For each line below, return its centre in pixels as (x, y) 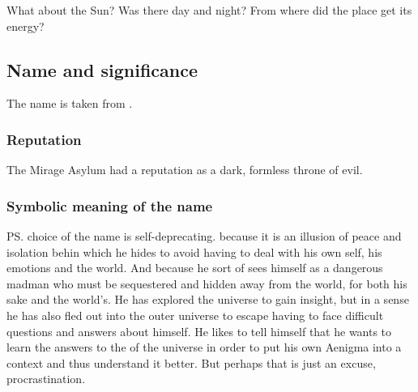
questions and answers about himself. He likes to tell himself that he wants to (199, 331)
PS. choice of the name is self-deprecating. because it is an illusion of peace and (204, 236)
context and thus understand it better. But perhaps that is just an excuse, (191, 362)
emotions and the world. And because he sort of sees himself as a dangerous (195, 268)
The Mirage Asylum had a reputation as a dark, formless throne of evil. (185, 170)
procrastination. (46, 379)
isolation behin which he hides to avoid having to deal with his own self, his (194, 251)
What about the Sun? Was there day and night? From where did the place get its (209, 10)
